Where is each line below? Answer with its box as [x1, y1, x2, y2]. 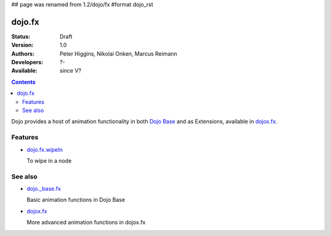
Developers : [11, 59, 44, 66]
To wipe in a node [26, 157, 72, 164]
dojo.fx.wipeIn [26, 146, 63, 153]
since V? [59, 67, 82, 75]
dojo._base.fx [26, 185, 61, 193]
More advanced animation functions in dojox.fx [26, 219, 146, 226]
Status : [11, 32, 31, 40]
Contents [11, 78, 36, 86]
